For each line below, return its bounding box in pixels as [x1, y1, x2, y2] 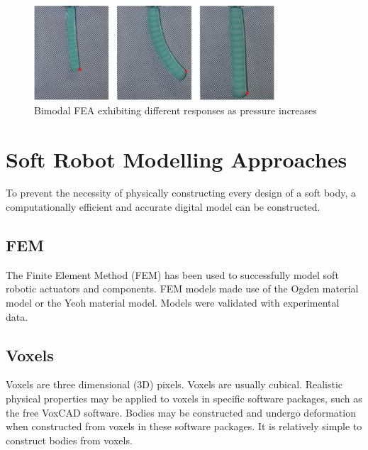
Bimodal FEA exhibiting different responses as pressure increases [34, 102, 317, 117]
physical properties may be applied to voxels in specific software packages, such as [6, 391, 362, 406]
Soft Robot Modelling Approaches [6, 144, 347, 173]
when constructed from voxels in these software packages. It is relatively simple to [6, 419, 362, 434]
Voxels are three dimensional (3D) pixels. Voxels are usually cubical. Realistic [6, 377, 343, 392]
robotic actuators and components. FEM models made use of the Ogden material [6, 281, 359, 296]
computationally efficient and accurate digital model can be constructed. [6, 199, 320, 214]
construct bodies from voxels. [6, 432, 133, 447]
